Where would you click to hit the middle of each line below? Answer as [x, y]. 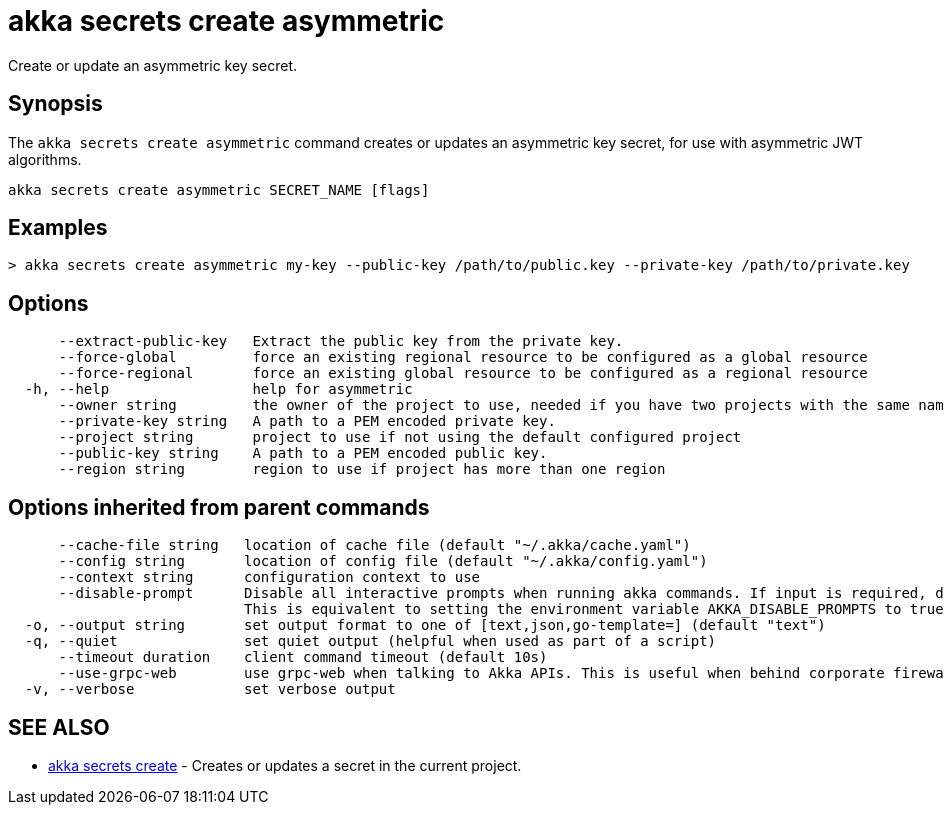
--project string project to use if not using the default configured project [400, 437]
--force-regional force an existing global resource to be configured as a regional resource [463, 373]
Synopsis [55, 104]
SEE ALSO [59, 727]
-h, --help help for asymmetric [218, 389]
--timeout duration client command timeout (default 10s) [303, 657]
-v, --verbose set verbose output [210, 689]
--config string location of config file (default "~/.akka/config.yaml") [383, 561]
